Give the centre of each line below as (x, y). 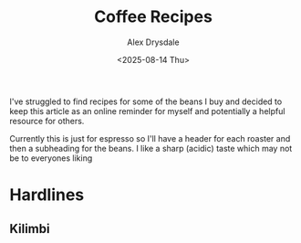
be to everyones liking (51, 158)
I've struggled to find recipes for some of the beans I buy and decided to (146, 101)
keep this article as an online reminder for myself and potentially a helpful (147, 111)
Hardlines (47, 195)
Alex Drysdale (153, 42)
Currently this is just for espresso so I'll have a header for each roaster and (150, 138)
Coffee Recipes (153, 17)
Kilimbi (30, 229)
